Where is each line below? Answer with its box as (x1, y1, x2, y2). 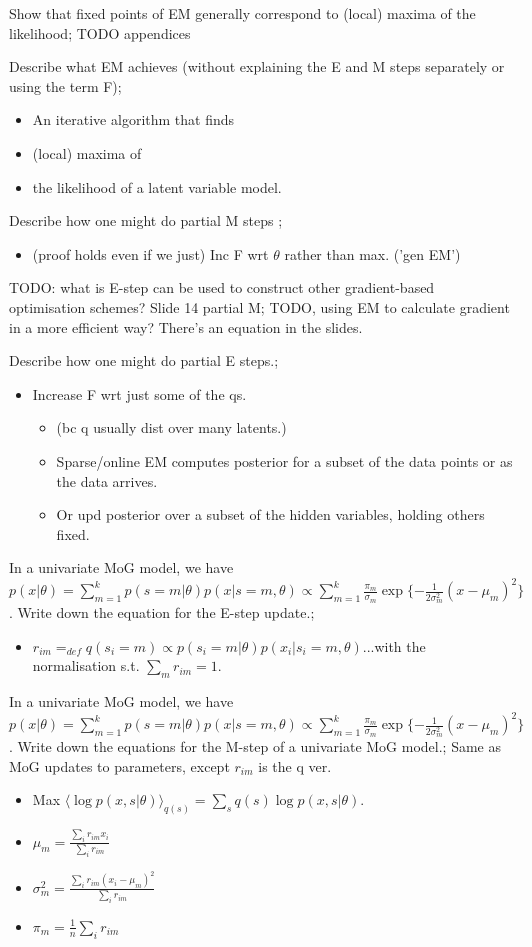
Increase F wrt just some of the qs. (32, 383, 247, 404)
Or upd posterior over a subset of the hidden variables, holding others (56, 504, 485, 525)
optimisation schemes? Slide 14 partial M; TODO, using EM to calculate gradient (9, 296, 510, 317)
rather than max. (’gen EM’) (284, 243, 461, 264)
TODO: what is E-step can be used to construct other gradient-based (9, 277, 435, 298)
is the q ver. (258, 755, 332, 776)
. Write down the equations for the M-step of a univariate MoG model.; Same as (9, 736, 502, 757)
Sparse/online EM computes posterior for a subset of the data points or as (56, 450, 513, 471)
